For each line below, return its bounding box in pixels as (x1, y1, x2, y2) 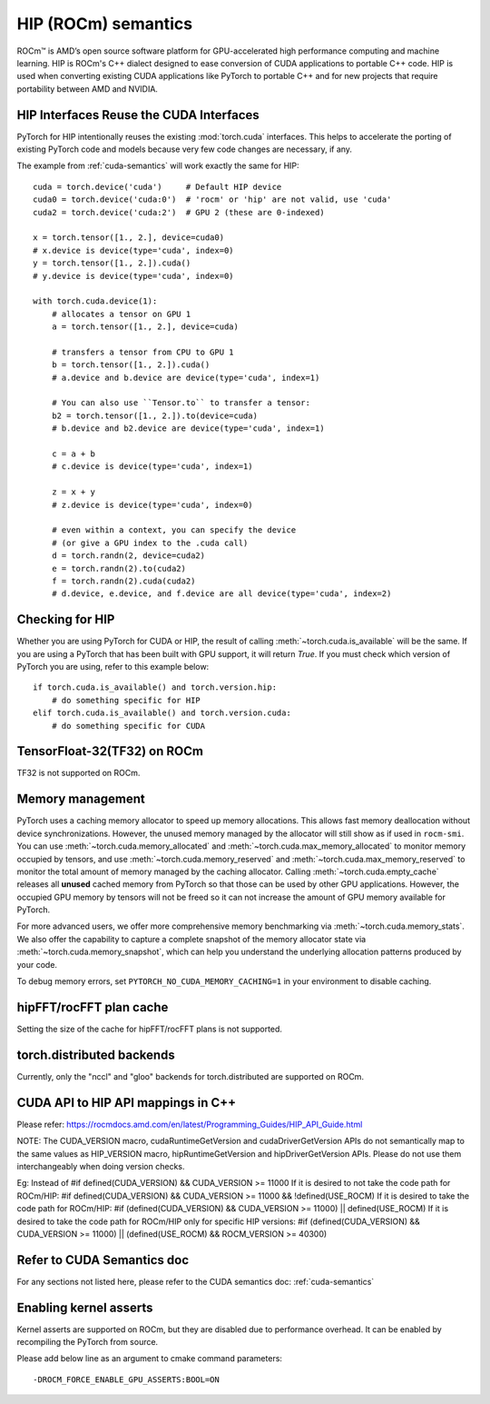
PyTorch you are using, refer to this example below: (16, 661, 210, 672)
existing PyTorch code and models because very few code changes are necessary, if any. (16, 144, 353, 154)
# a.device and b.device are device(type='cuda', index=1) (51, 373, 320, 383)
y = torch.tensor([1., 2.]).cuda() (33, 258, 191, 268)
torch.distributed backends (16, 1047, 176, 1062)
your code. (16, 959, 58, 970)
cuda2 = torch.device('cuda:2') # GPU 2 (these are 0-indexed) (33, 207, 326, 217)
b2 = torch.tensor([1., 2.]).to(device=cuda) (51, 410, 259, 421)
